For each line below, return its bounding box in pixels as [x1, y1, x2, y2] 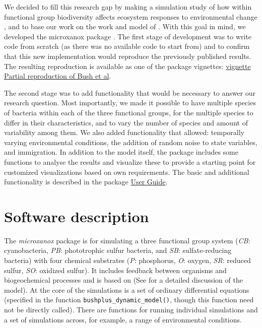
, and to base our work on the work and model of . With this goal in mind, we [4, 21, 246, 32]
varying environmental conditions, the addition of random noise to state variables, [4, 137, 257, 147]
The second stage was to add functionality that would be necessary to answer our [4, 87, 256, 98]
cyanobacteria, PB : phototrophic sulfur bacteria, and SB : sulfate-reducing [4, 245, 232, 255]
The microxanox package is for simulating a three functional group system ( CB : [4, 235, 250, 245]
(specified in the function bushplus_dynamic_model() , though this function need [4, 294, 254, 305]
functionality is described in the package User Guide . [4, 176, 168, 187]
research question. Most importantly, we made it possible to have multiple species [4, 97, 256, 108]
